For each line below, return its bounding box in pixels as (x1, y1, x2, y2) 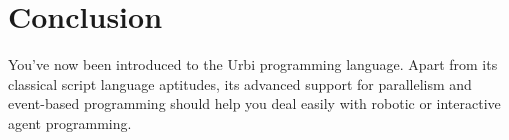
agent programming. (8, 112, 132, 133)
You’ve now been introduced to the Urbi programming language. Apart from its (8, 54, 498, 75)
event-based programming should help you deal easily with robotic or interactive (8, 93, 501, 114)
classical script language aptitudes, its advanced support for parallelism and (8, 73, 472, 94)
